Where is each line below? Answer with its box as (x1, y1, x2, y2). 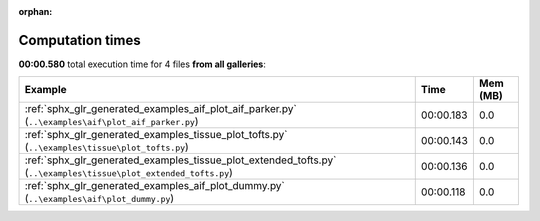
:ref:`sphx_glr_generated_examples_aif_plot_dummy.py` (24, 179, 285, 193)
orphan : (18, 6, 53, 17)
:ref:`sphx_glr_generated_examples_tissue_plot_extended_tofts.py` (24, 153, 337, 167)
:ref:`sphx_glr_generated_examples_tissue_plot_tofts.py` (24, 128, 288, 142)
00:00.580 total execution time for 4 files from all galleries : (18, 58, 267, 70)
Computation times (18, 31, 141, 49)
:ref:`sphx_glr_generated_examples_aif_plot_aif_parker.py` (24, 102, 297, 116)
